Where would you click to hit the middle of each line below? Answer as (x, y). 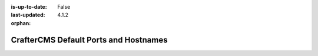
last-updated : (28, 15)
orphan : (21, 23)
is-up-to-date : (29, 7)
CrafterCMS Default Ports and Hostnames (89, 40)
